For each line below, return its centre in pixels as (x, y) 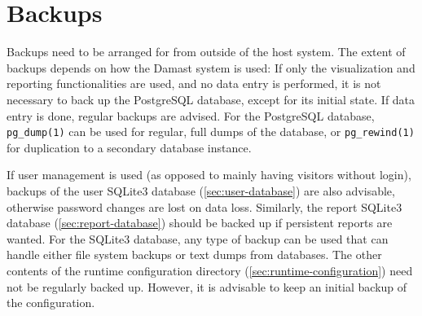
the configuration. (51, 303)
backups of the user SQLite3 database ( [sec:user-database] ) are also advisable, (201, 190)
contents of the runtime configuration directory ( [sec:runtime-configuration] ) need (210, 270)
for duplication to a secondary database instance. (129, 147)
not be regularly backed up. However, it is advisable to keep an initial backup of (207, 286)
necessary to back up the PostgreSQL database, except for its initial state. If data (211, 99)
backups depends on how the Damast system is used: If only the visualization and (211, 67)
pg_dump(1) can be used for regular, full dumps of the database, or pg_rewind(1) (211, 132)
